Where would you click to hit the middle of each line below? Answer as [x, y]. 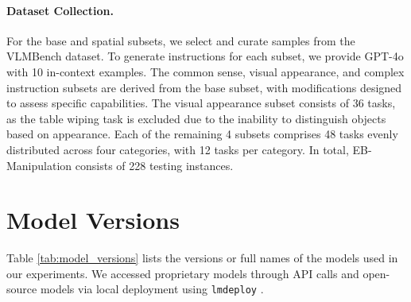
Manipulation [39, 165]
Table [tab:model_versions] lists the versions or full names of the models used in [202, 258]
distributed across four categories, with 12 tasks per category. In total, [178, 149]
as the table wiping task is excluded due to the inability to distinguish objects [196, 118]
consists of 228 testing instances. [154, 165]
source [22, 289]
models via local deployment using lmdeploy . [152, 289]
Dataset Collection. [60, 10]
